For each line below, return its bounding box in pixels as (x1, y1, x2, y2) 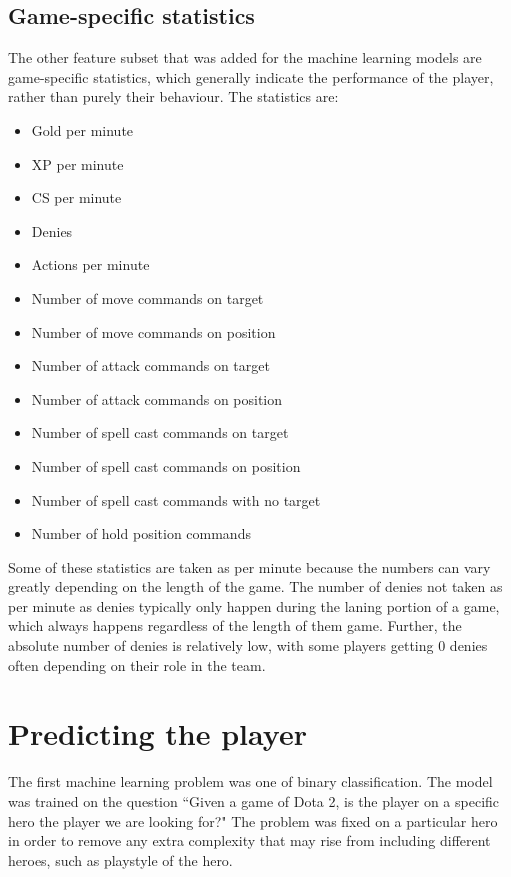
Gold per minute (31, 119, 134, 140)
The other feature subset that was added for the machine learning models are (8, 47, 482, 68)
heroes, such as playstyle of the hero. (8, 849, 233, 870)
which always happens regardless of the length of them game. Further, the (8, 615, 462, 636)
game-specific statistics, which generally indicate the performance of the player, (8, 66, 494, 87)
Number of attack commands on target (31, 355, 270, 376)
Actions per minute (31, 254, 150, 275)
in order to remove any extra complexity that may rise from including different (8, 830, 491, 851)
